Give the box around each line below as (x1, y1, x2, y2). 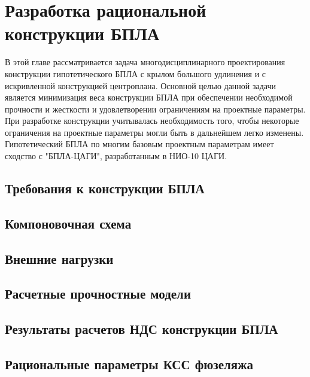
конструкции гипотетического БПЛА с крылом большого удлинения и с (5, 67, 266, 80)
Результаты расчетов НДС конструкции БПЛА (5, 320, 278, 338)
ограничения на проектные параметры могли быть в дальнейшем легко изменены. (5, 126, 304, 138)
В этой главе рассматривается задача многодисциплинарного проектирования (5, 56, 285, 68)
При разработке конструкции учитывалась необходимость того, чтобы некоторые (5, 114, 299, 127)
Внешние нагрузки (5, 249, 114, 267)
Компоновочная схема (5, 214, 132, 232)
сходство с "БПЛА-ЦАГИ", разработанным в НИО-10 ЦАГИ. (5, 150, 227, 162)
